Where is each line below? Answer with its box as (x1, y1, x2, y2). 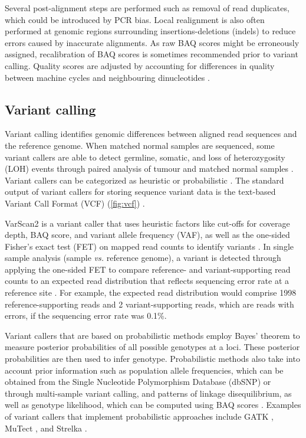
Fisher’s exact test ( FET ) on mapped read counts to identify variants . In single (5, 240, 294, 252)
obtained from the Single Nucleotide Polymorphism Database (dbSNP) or (5, 375, 271, 388)
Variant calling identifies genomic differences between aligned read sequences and (5, 128, 297, 140)
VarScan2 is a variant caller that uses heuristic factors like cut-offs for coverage (5, 217, 290, 229)
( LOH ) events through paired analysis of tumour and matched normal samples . (5, 162, 294, 175)
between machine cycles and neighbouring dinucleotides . (5, 71, 210, 83)
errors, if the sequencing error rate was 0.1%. (5, 309, 167, 322)
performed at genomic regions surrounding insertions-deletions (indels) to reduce (5, 25, 296, 37)
